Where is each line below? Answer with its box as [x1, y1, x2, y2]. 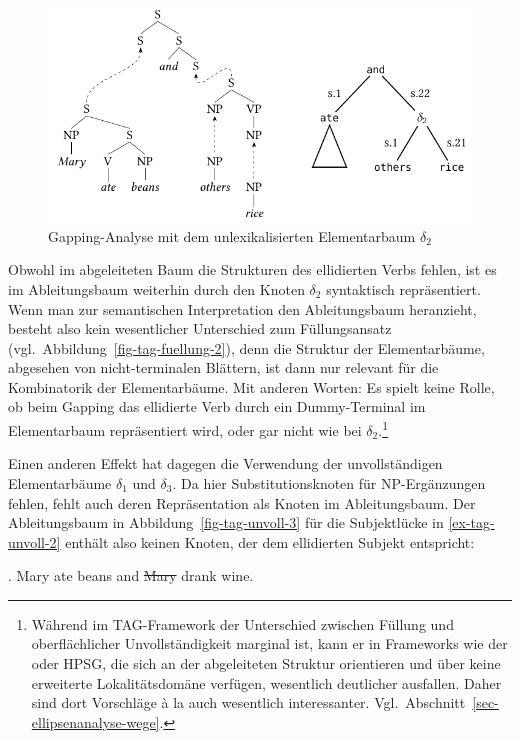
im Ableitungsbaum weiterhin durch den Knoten [8, 278, 305, 299]
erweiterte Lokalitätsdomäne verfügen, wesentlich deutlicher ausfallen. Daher [31, 672, 502, 693]
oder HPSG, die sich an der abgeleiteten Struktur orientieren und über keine [31, 653, 501, 674]
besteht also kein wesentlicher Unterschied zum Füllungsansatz [8, 318, 392, 339]
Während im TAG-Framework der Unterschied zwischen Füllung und [31, 613, 454, 634]
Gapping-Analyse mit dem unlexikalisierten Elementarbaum [48, 225, 416, 246]
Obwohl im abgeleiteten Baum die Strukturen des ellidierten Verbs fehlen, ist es [8, 259, 497, 280]
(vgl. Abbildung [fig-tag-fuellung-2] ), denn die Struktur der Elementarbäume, [8, 337, 485, 358]
